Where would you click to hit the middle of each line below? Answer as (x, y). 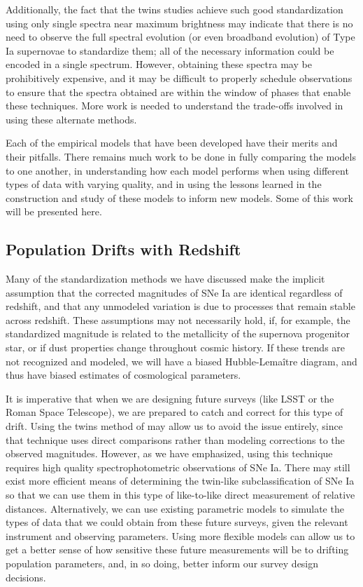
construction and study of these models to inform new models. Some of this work (179, 197)
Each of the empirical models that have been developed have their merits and (172, 143)
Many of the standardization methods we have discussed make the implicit (165, 279)
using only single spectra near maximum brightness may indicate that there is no (179, 23)
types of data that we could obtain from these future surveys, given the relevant (177, 522)
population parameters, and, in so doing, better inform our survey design (162, 563)
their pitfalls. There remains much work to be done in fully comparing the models (181, 156)
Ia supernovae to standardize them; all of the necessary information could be (170, 50)
